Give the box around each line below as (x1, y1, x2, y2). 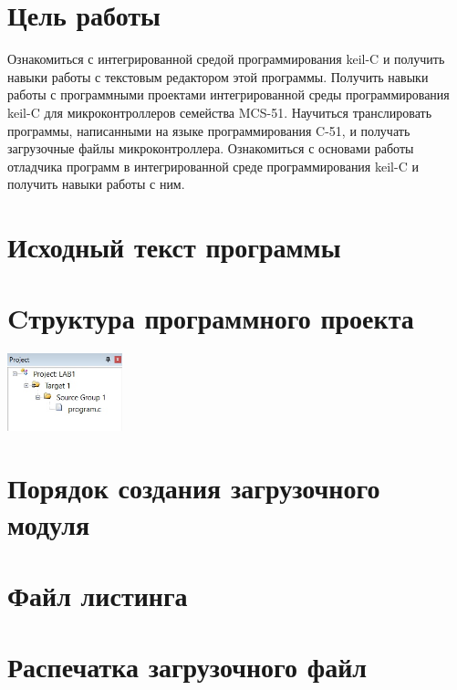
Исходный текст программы (7, 228, 341, 266)
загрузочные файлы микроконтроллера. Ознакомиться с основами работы (7, 139, 414, 158)
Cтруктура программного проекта (7, 299, 414, 337)
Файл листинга (7, 576, 188, 613)
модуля (7, 505, 90, 542)
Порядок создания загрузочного (7, 469, 380, 507)
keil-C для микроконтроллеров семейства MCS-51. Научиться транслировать (7, 102, 432, 121)
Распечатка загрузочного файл (7, 648, 368, 685)
